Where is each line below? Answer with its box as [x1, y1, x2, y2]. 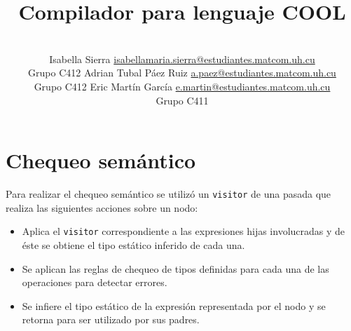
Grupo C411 [156, 93, 209, 107]
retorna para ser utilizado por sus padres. [22, 312, 200, 327]
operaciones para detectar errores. [22, 275, 167, 290]
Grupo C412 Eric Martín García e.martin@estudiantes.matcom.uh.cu [34, 79, 331, 93]
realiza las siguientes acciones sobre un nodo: [6, 200, 198, 215]
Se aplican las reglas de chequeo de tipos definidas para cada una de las [22, 261, 329, 276]
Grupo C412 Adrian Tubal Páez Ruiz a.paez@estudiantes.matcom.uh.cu [28, 65, 336, 80]
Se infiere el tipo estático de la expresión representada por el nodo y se [22, 298, 326, 313]
